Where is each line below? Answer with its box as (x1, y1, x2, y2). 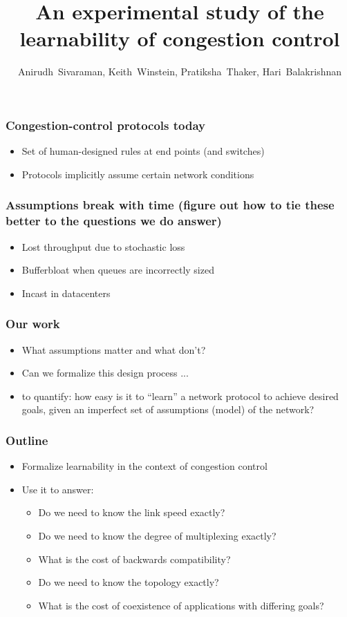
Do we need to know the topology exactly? (38, 575, 219, 589)
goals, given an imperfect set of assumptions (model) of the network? (21, 402, 315, 417)
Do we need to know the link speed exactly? (38, 505, 225, 520)
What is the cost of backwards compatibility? (38, 551, 231, 566)
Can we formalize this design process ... (21, 366, 189, 380)
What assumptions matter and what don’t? (21, 342, 206, 357)
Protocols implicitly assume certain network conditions (21, 167, 254, 181)
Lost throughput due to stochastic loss (21, 239, 185, 254)
